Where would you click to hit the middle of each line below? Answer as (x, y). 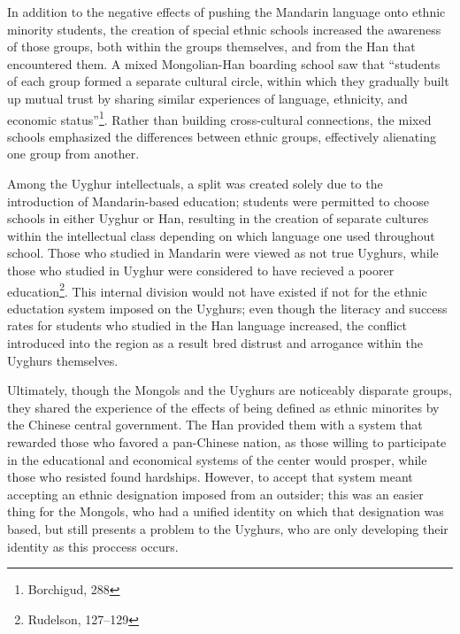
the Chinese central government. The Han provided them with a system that (215, 425)
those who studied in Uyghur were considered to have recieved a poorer (201, 270)
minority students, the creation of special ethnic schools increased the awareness (224, 29)
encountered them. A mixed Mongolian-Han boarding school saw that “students (224, 63)
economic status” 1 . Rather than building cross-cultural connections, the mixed (219, 118)
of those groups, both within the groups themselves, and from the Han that (211, 46)
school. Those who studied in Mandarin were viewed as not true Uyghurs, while (223, 253)
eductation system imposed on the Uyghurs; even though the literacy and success (227, 308)
